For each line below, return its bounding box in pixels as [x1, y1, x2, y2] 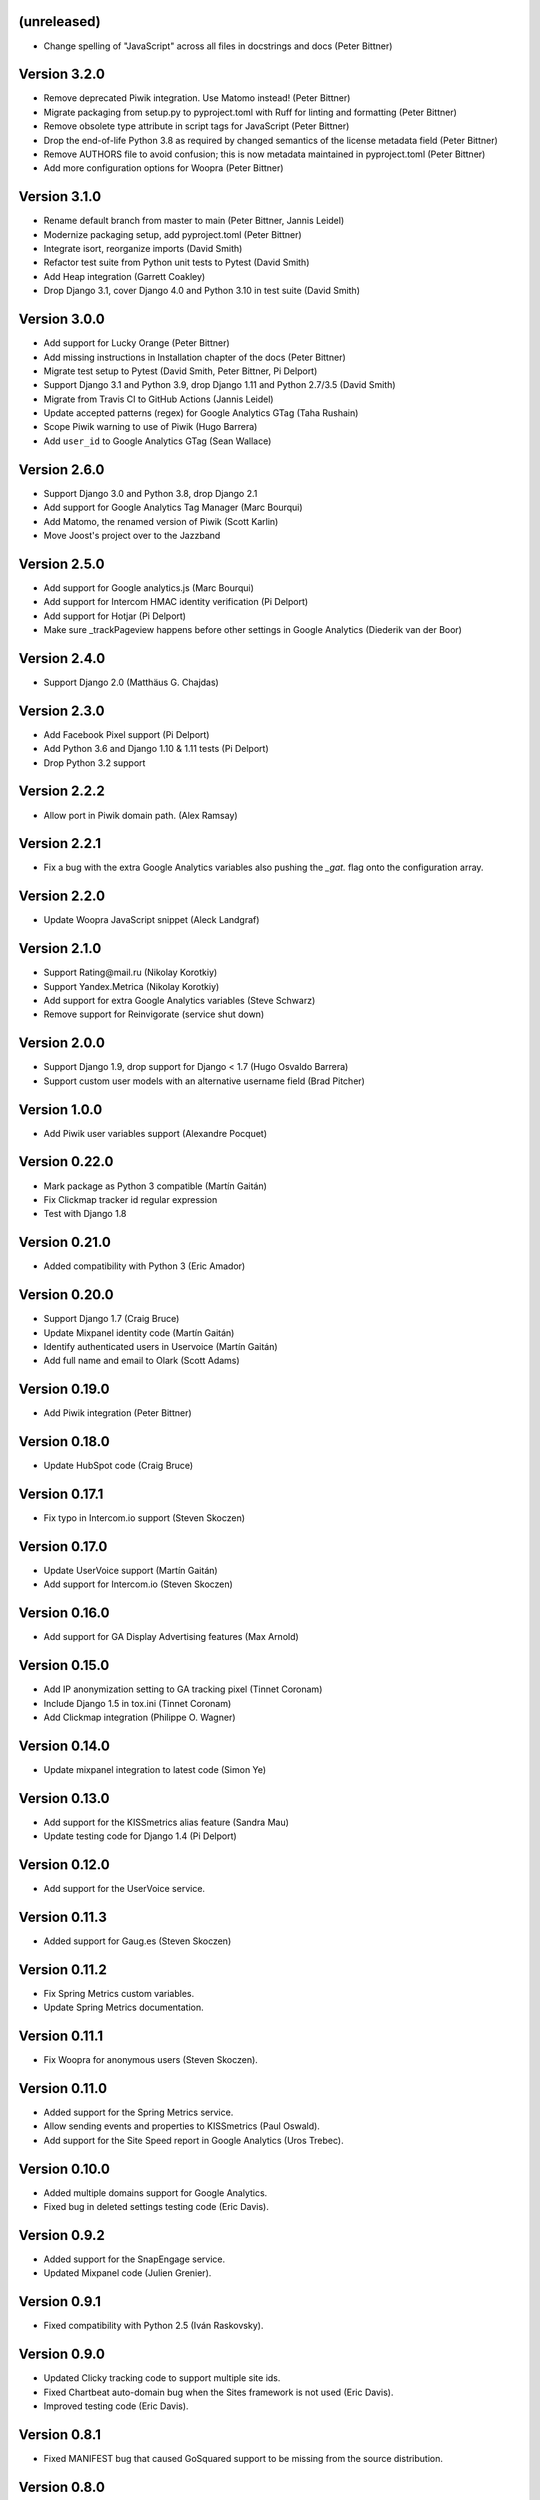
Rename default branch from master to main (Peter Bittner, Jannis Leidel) [43, 215, 345, 227]
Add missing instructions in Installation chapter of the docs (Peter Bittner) [43, 351, 347, 363]
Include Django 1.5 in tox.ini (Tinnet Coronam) [43, 1697, 232, 1709]
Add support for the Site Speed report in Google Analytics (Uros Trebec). [43, 2134, 344, 2146]
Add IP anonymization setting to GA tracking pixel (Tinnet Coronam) [43, 1683, 323, 1695]
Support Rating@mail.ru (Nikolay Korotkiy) [43, 966, 218, 979]
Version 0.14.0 [18, 1737, 110, 1754]
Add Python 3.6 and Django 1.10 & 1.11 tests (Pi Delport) [43, 743, 269, 755]
